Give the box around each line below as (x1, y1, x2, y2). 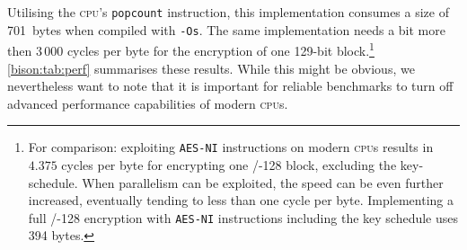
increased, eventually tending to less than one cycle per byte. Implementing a (28, 191, 454, 210)
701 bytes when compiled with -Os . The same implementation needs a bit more (7, 20, 445, 39)
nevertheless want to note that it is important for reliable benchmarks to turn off (7, 76, 454, 95)
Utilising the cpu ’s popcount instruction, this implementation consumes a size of (7, 3, 449, 21)
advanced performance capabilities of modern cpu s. (7, 94, 288, 112)
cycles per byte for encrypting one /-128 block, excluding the (61, 156, 397, 174)
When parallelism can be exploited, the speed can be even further (82, 173, 444, 192)
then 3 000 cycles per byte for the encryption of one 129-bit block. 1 (7, 39, 374, 59)
